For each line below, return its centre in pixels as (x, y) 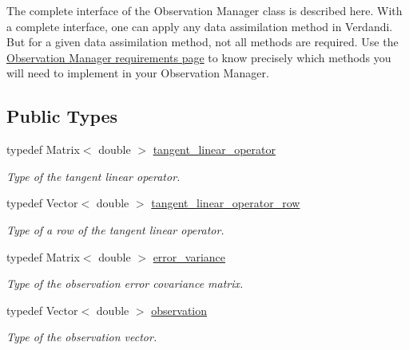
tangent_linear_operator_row (226, 203)
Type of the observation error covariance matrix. (125, 283)
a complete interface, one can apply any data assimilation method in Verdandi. (200, 26)
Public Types (62, 116)
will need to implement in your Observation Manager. (138, 73)
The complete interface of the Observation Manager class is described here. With (204, 10)
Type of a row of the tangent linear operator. (115, 229)
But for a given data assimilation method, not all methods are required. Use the (203, 42)
